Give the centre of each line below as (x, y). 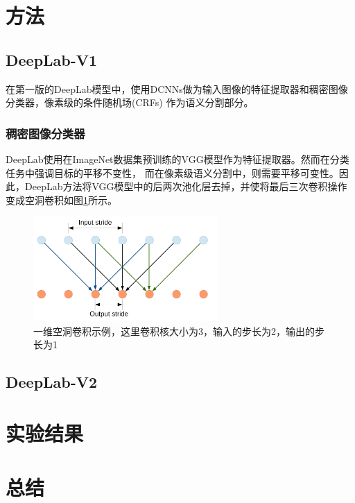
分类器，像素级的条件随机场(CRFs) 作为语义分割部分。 (130, 102)
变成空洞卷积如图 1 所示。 (61, 199)
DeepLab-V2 (52, 382)
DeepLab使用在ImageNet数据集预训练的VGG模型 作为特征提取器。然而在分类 (177, 159)
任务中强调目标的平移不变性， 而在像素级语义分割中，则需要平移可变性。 (172, 172)
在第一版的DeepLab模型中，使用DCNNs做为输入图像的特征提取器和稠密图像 (177, 88)
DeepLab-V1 (52, 59)
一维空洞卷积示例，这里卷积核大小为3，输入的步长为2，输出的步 (179, 331)
